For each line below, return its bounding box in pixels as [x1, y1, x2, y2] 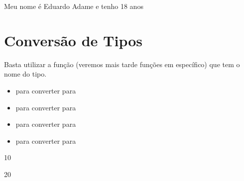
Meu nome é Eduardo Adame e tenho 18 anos [4, 1, 143, 11]
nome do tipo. [4, 69, 47, 79]
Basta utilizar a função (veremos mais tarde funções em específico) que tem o [4, 59, 240, 69]
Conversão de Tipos [4, 30, 142, 50]
